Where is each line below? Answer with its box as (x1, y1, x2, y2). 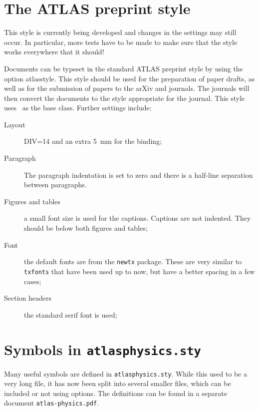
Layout (4, 119, 25, 129)
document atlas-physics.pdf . (4, 398, 99, 408)
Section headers (4, 293, 52, 303)
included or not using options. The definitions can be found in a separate (4, 388, 227, 398)
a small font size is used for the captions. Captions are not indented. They (24, 213, 251, 223)
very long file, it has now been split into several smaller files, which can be (4, 378, 231, 389)
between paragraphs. (24, 179, 87, 190)
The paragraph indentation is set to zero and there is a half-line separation (24, 169, 253, 180)
